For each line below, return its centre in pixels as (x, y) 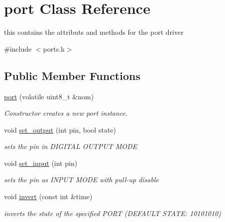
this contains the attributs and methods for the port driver (94, 32)
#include (18, 48)
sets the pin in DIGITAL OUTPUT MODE (71, 146)
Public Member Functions (72, 75)
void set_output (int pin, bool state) (60, 129)
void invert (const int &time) (48, 196)
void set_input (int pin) (41, 163)
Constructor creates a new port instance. (66, 113)
